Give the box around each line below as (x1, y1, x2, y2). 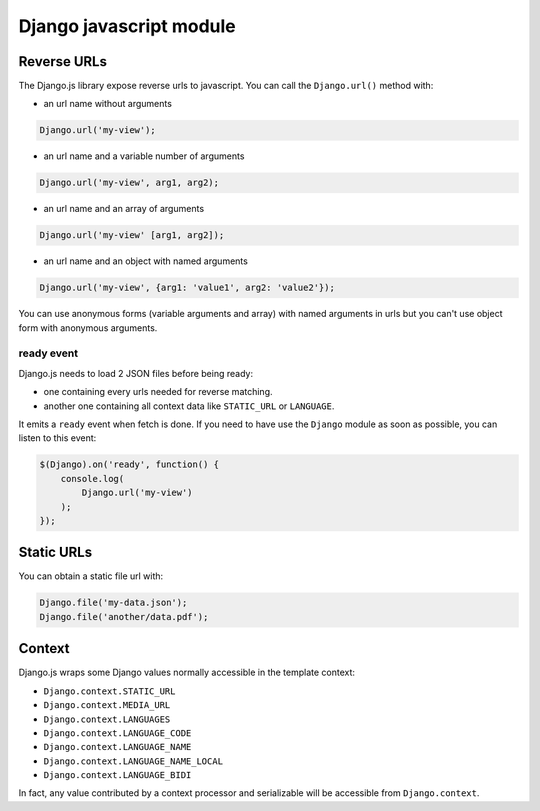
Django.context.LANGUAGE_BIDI (43, 770, 192, 781)
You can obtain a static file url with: (18, 570, 164, 582)
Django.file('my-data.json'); (39, 597, 188, 609)
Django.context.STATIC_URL (43, 685, 176, 697)
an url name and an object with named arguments (43, 255, 249, 267)
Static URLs (18, 544, 93, 561)
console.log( (60, 473, 125, 484)
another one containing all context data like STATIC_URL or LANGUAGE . (43, 400, 335, 412)
